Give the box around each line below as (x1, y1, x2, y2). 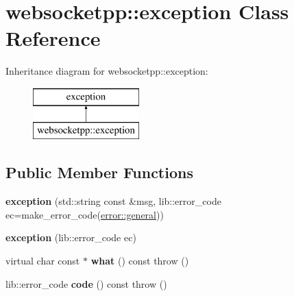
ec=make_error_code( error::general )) (5, 207, 164, 221)
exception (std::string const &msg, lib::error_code (5, 194, 221, 208)
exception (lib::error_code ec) (5, 230, 136, 245)
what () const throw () (90, 254, 189, 268)
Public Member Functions (5, 162, 193, 183)
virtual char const (5, 254, 80, 268)
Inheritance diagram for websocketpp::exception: (5, 64, 208, 78)
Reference (5, 24, 101, 52)
